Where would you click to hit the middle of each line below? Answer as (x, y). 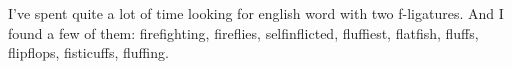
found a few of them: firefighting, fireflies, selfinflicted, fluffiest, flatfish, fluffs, (243, 32)
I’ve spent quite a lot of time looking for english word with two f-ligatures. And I (256, 13)
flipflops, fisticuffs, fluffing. (88, 52)
